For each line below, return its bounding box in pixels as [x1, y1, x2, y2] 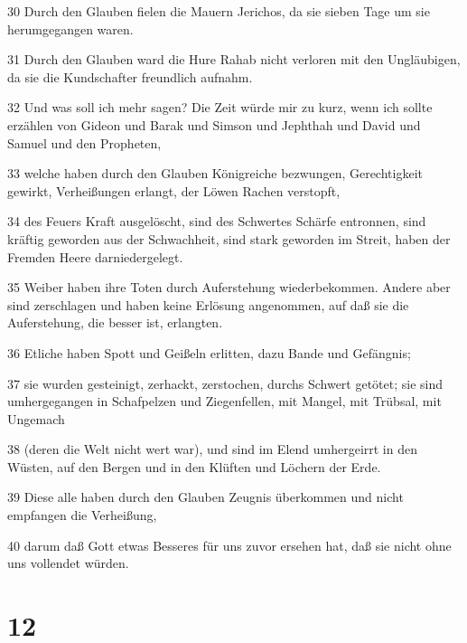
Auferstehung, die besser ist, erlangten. [7, 313, 223, 332]
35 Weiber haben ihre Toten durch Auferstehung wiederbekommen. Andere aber [7, 278, 451, 297]
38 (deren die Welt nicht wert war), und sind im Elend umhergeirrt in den [7, 440, 417, 459]
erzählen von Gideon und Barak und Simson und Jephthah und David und [7, 115, 421, 134]
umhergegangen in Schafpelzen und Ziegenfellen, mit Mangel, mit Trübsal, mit [7, 392, 442, 411]
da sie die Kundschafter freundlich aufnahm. [7, 67, 253, 86]
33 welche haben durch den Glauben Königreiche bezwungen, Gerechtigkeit [7, 164, 423, 183]
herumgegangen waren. [7, 19, 134, 38]
